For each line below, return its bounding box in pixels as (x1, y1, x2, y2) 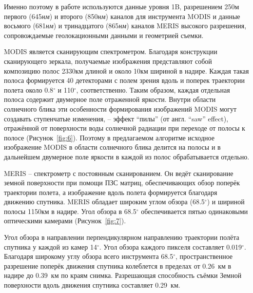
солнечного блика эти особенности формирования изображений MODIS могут (4, 103, 237, 114)
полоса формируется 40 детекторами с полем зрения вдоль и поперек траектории (4, 75, 245, 85)
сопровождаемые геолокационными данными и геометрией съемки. (4, 30, 204, 40)
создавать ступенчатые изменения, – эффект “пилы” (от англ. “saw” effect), (4, 113, 229, 123)
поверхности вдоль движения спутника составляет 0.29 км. (4, 280, 180, 290)
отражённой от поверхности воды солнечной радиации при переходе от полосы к (4, 123, 245, 133)
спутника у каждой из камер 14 (4, 241, 97, 252)
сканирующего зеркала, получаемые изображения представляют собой (4, 56, 212, 66)
